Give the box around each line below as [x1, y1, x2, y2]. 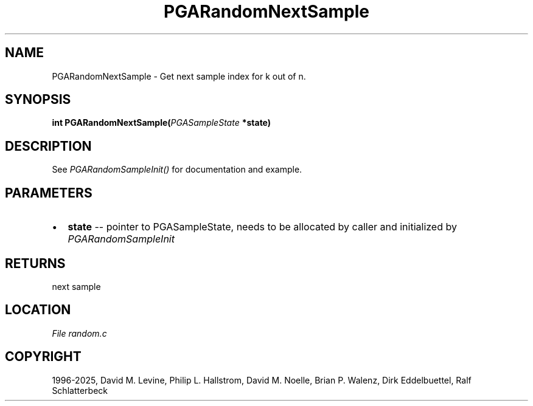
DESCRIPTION [5, 138, 92, 154]
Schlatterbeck [52, 385, 108, 396]
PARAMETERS [5, 185, 92, 201]
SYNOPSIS [5, 92, 71, 108]
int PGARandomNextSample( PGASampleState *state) [52, 117, 271, 128]
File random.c [52, 328, 107, 339]
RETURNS [5, 255, 66, 271]
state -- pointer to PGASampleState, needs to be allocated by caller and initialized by [68, 221, 457, 233]
